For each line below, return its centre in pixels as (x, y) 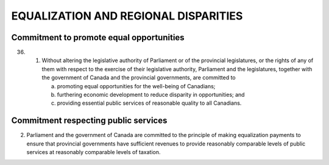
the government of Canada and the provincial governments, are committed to (139, 78)
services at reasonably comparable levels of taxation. (94, 152)
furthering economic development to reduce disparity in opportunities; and (151, 95)
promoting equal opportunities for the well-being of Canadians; (136, 86)
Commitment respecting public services (89, 121)
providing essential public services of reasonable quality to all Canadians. (149, 103)
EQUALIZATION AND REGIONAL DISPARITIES (127, 16)
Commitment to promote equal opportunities (98, 37)
